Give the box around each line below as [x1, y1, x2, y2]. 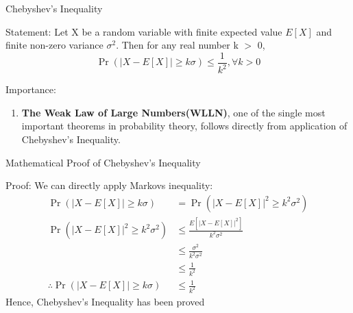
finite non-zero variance [5, 38, 104, 52]
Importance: [5, 82, 56, 97]
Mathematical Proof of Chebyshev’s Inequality [5, 155, 201, 169]
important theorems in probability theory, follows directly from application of [21, 118, 348, 133]
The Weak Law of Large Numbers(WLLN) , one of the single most [21, 105, 326, 119]
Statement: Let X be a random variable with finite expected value [5, 24, 282, 38]
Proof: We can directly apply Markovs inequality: [5, 178, 213, 192]
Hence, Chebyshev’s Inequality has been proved [5, 294, 205, 308]
